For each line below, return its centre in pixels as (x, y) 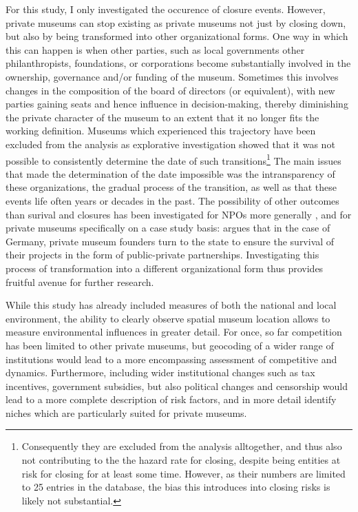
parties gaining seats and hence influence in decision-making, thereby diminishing (177, 104)
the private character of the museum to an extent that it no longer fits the (162, 117)
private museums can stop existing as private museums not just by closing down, (176, 22)
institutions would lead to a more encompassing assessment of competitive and (171, 359)
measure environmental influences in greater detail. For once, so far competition (174, 332)
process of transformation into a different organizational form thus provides (165, 268)
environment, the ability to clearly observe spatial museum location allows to (168, 318)
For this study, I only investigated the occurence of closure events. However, (166, 9)
